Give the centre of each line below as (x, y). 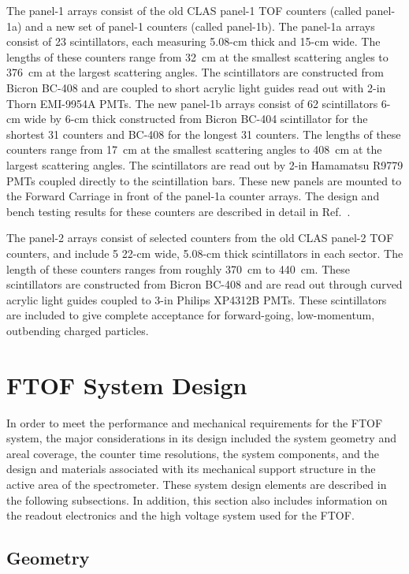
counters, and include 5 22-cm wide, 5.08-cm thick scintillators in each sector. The (205, 253)
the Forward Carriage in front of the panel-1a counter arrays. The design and (193, 196)
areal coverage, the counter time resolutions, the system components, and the (193, 453)
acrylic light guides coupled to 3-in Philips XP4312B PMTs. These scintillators (197, 299)
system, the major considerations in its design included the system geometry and (201, 438)
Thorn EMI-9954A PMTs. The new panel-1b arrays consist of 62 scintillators (192, 103)
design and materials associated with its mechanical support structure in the (191, 469)
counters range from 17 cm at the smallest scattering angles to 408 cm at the (194, 149)
